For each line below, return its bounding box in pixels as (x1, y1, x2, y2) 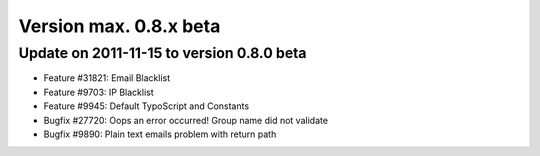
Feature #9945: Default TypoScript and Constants (43, 100, 250, 112)
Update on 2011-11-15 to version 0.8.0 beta (18, 44, 307, 62)
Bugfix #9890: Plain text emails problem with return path (43, 128, 277, 140)
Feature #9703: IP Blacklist (43, 86, 154, 98)
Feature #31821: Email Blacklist (43, 72, 171, 84)
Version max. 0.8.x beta (18, 15, 221, 37)
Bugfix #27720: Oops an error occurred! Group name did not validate (43, 114, 329, 126)
